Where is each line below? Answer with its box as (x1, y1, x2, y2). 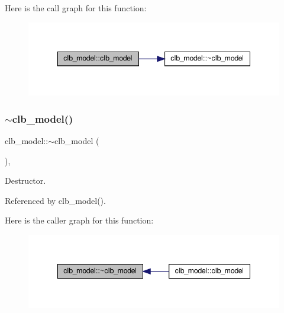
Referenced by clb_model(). (5, 194, 106, 206)
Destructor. (5, 174, 46, 187)
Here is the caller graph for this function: (5, 214, 154, 226)
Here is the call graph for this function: (5, 2, 147, 14)
